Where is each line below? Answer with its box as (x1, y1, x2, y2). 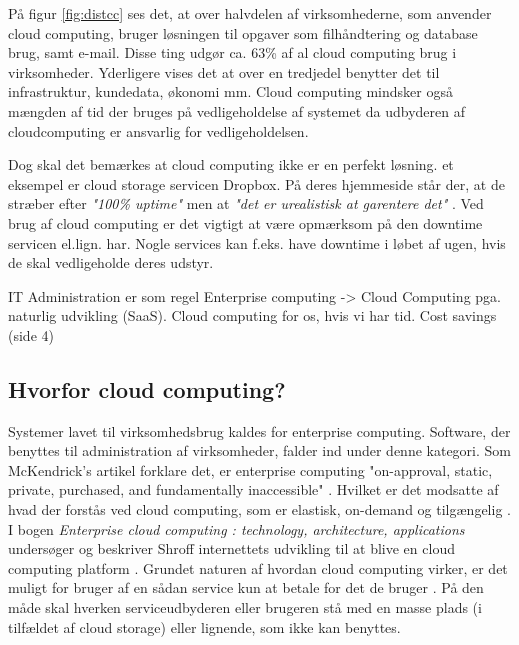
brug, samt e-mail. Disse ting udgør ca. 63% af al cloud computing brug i (8, 42, 457, 63)
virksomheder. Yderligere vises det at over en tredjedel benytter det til (8, 61, 440, 82)
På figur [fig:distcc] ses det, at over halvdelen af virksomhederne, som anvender (8, 3, 492, 23)
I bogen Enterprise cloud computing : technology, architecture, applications (8, 518, 465, 539)
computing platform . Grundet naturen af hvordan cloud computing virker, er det (8, 557, 508, 578)
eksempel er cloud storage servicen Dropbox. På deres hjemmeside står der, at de (8, 173, 505, 194)
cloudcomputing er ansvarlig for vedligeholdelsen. (8, 120, 309, 141)
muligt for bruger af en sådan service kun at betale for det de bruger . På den (8, 577, 484, 598)
